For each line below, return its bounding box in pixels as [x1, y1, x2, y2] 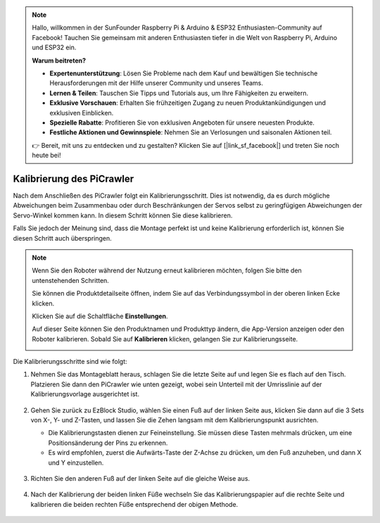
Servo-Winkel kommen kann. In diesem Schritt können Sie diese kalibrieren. [13, 211, 233, 220]
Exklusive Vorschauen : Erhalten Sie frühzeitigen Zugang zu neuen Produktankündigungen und [49, 99, 327, 107]
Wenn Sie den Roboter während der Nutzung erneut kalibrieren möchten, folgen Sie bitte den [32, 266, 302, 275]
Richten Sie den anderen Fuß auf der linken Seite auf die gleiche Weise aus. [30, 474, 250, 482]
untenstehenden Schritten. [32, 276, 109, 284]
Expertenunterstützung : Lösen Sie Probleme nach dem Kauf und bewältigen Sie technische [49, 69, 318, 77]
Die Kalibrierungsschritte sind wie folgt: [13, 358, 127, 366]
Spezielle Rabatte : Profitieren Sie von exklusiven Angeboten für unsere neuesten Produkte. [49, 118, 315, 127]
